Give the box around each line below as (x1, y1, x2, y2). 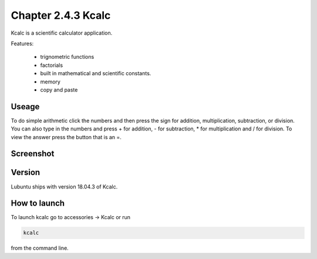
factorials (40, 62, 63, 69)
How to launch (11, 199, 65, 208)
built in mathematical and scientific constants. (40, 70, 151, 77)
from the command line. (11, 244, 69, 252)
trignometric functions (40, 53, 95, 60)
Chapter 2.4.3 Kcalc (11, 9, 111, 22)
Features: (11, 40, 34, 47)
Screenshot (11, 149, 55, 159)
